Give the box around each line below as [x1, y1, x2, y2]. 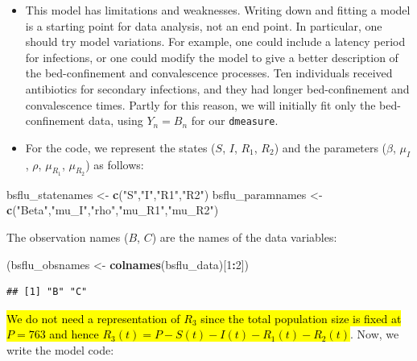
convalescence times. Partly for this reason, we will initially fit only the [25, 96, 376, 113]
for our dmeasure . [191, 112, 279, 129]
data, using [88, 112, 143, 129]
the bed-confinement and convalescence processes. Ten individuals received [25, 64, 393, 81]
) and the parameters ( [274, 139, 387, 156]
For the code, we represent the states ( [25, 139, 216, 156]
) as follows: [85, 156, 144, 172]
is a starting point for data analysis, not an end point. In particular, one [25, 17, 382, 34]
